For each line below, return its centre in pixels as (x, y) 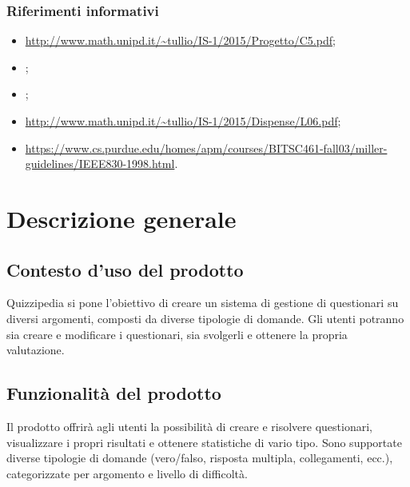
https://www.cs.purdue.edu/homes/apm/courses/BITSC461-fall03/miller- (206, 148)
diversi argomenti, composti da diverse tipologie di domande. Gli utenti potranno (205, 318)
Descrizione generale (121, 218)
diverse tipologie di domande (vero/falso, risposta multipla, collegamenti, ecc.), (200, 458)
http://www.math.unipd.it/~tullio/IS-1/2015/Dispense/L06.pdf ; (183, 121)
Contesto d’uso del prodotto (125, 269)
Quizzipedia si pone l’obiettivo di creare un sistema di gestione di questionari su (203, 303)
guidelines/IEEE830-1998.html (100, 164)
